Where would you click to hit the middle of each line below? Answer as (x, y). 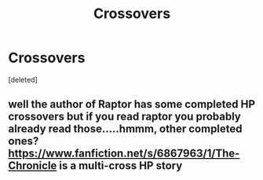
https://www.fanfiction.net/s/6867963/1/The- (124, 154)
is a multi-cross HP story (121, 166)
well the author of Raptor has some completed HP (132, 104)
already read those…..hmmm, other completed (125, 129)
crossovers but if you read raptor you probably (124, 117)
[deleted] (23, 79)
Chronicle (33, 166)
